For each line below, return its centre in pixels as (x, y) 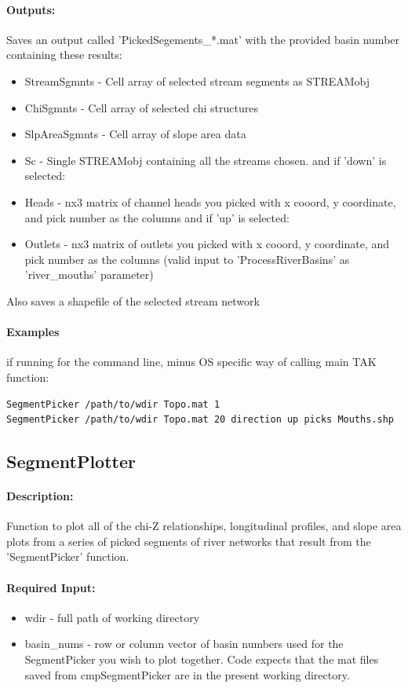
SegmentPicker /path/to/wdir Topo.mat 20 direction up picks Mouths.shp (200, 420)
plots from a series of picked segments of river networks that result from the (189, 541)
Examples (33, 332)
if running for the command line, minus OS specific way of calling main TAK (191, 362)
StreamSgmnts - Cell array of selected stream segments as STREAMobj (197, 81)
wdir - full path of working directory (112, 617)
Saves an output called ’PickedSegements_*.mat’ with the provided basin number (203, 39)
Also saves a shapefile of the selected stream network (133, 300)
